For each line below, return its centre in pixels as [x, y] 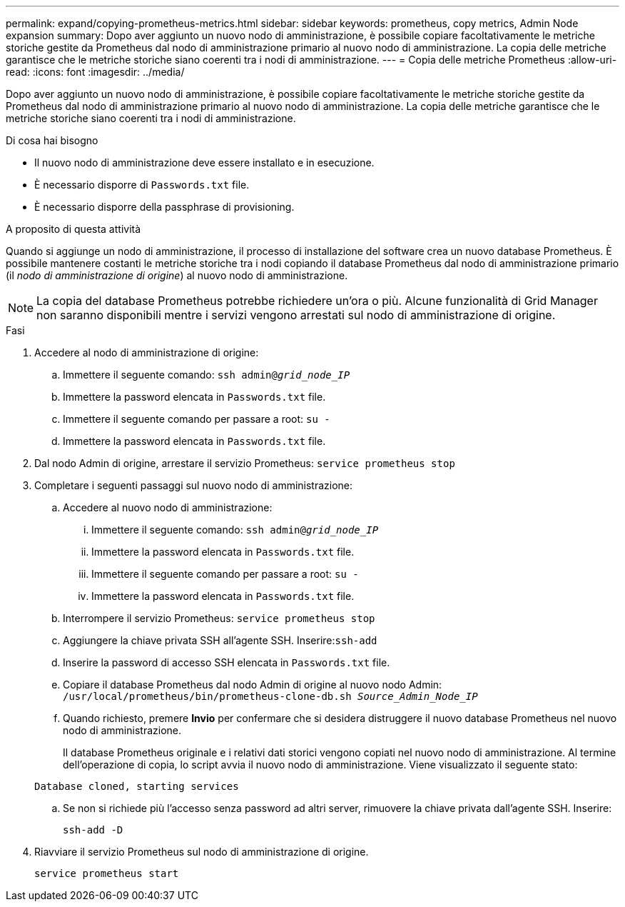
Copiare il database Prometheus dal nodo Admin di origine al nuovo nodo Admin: [253, 685]
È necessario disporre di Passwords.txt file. [142, 185]
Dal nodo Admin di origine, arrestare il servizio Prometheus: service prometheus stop [245, 463]
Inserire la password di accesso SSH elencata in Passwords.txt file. [227, 662]
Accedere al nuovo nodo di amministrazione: [168, 507]
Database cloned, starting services [137, 786]
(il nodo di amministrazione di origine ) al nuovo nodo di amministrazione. [177, 275]
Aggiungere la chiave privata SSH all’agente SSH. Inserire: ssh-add [220, 640]
